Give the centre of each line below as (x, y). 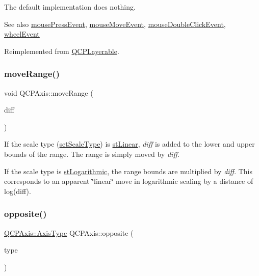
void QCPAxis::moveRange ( (49, 92)
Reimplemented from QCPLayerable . (62, 51)
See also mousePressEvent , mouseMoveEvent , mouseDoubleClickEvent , (115, 24)
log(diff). (18, 191)
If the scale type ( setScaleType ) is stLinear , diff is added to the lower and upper (129, 144)
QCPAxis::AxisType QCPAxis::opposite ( (69, 232)
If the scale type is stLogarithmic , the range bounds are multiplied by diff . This (128, 171)
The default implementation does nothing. (70, 7)
